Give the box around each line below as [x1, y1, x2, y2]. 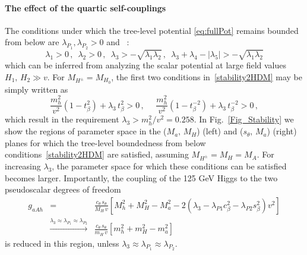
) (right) [267, 125, 297, 137]
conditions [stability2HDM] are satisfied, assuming [5, 148, 189, 160]
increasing [5, 159, 41, 172]
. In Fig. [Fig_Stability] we [194, 113, 294, 125]
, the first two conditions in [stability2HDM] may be [111, 70, 302, 83]
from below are [5, 36, 59, 48]
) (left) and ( [197, 125, 243, 137]
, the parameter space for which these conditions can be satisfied [52, 159, 287, 172]
